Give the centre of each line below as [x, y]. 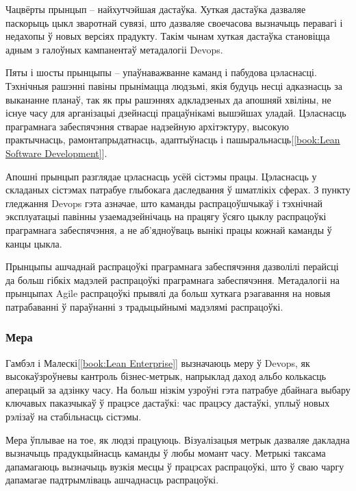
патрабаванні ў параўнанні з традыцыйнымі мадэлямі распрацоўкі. [144, 306]
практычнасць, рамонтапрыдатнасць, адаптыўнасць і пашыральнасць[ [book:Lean [173, 140]
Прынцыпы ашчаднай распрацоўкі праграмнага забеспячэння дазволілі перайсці [172, 266]
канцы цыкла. [34, 243]
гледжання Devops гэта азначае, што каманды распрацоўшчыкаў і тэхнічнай [164, 203]
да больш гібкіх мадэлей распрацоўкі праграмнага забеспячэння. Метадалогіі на [173, 279]
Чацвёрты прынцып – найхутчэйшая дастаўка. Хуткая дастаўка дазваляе [156, 9]
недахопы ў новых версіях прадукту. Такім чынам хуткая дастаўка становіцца [168, 36]
